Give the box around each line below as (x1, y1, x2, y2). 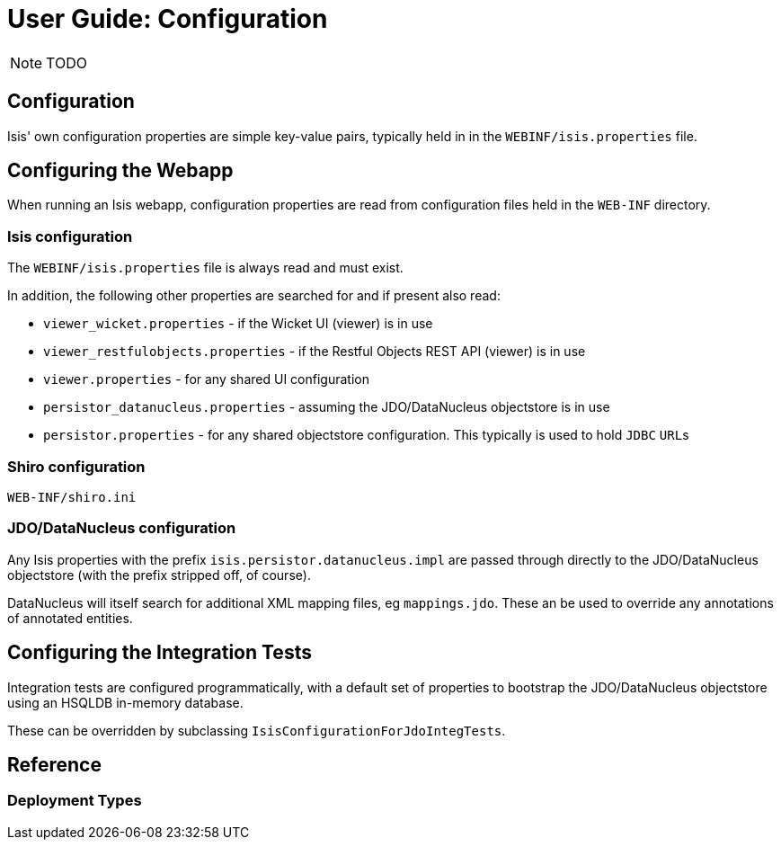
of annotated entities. (7, 610, 133, 626)
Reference (7, 753, 102, 776)
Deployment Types (7, 791, 142, 810)
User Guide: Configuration (7, 4, 328, 34)
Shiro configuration (7, 457, 146, 476)
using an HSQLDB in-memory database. (7, 694, 244, 710)
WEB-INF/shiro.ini (7, 489, 137, 504)
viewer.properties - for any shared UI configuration (43, 371, 369, 388)
